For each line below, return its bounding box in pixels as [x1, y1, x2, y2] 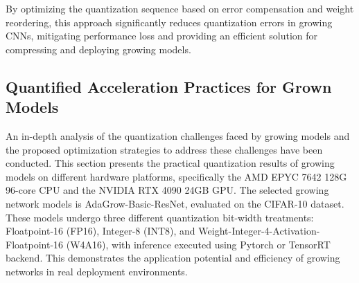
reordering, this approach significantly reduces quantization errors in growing [6, 15, 333, 29]
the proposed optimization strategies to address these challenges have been [6, 142, 323, 156]
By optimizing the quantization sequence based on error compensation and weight [6, 1, 354, 15]
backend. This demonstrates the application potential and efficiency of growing [6, 250, 340, 265]
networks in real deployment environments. [6, 264, 188, 278]
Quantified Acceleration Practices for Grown [6, 75, 332, 97]
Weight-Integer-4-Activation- [198, 223, 320, 238]
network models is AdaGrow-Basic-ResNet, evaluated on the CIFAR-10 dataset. [6, 196, 344, 210]
